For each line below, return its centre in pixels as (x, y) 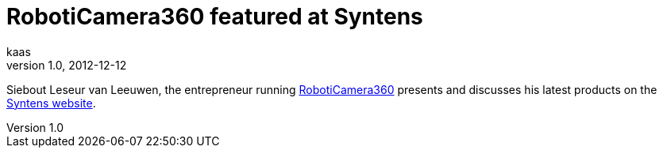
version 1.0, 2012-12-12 (67, 65)
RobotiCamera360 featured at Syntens (215, 17)
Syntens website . (51, 103)
